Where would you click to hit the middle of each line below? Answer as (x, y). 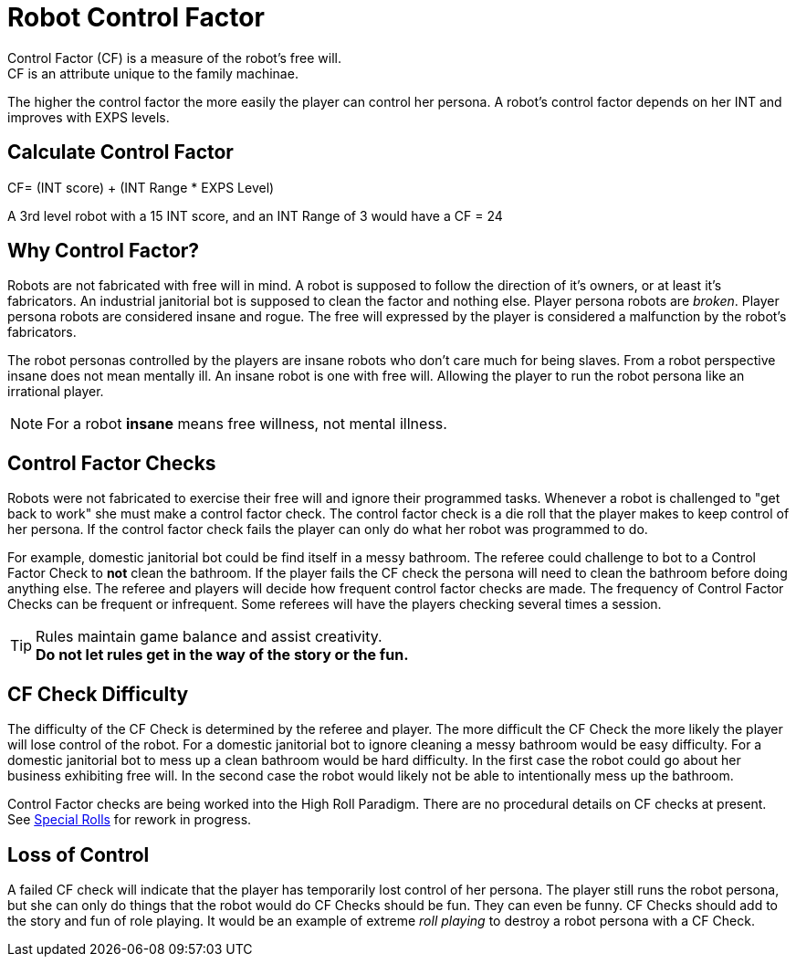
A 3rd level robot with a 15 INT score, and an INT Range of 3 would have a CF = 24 (255, 215)
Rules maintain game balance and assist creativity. (209, 637)
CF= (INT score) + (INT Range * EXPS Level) (141, 187)
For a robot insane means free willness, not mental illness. (247, 424)
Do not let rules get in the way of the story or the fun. (222, 655)
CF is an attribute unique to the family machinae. (153, 73)
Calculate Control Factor (120, 152)
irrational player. (56, 392)
